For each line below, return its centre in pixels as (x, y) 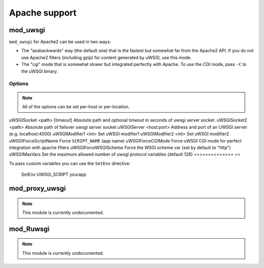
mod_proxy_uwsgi (37, 188)
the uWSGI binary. (40, 71)
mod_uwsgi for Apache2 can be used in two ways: (60, 42)
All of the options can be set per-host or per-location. (76, 106)
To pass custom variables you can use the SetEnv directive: (70, 163)
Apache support (43, 13)
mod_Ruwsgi (29, 229)
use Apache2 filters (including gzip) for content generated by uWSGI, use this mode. (106, 57)
